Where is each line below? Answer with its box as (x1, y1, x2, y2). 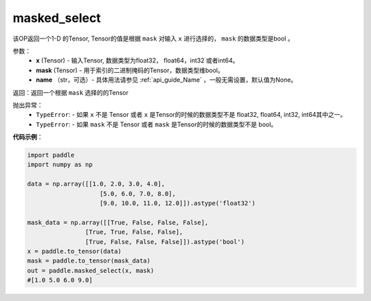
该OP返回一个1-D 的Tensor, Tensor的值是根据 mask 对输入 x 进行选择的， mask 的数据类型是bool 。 (12, 34, 294, 43)
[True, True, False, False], (85, 228, 183, 236)
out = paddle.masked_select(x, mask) (27, 267, 155, 274)
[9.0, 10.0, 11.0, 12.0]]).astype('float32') (100, 199, 256, 207)
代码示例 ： (12, 133, 43, 141)
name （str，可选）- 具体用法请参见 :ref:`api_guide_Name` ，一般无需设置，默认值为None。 (36, 76, 297, 84)
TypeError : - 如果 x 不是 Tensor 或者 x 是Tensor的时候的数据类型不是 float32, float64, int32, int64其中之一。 (36, 111, 347, 119)
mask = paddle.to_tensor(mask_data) (27, 257, 151, 265)
